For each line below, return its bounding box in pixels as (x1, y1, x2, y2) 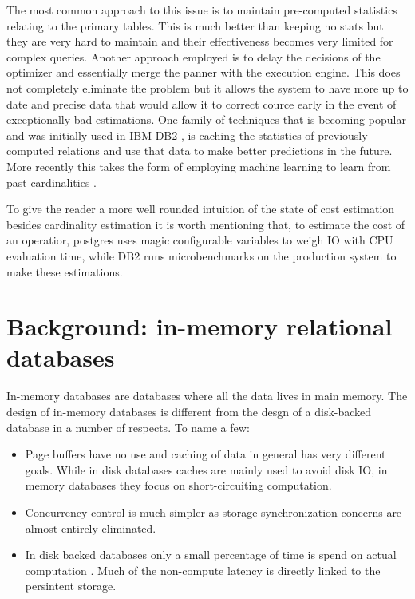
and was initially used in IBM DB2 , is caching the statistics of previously (6, 126, 368, 143)
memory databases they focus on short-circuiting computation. (25, 477, 332, 494)
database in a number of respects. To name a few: (6, 419, 250, 435)
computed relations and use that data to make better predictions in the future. (6, 142, 393, 159)
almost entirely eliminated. (25, 519, 156, 536)
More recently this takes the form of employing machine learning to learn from (6, 157, 391, 174)
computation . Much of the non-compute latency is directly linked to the (25, 561, 381, 578)
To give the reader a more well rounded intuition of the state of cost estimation (6, 200, 395, 217)
